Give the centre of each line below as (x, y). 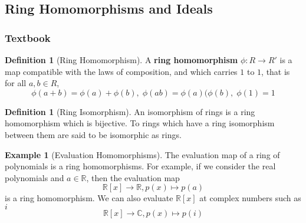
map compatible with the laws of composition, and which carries (121, 71)
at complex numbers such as (250, 198)
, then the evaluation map (133, 177)
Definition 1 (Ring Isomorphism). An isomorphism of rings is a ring (130, 111)
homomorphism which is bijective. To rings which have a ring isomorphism (140, 123)
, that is (276, 71)
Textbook (28, 37)
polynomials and (34, 177)
